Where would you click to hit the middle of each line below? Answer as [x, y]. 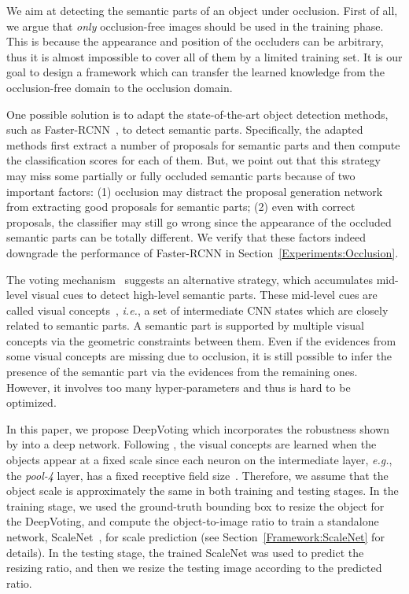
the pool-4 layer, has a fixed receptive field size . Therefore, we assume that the [197, 475]
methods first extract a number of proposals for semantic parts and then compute [203, 144]
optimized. [31, 402]
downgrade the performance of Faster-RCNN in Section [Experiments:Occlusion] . [203, 252]
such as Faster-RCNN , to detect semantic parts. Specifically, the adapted [185, 129]
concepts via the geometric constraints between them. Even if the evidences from [201, 340]
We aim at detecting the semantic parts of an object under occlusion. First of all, [202, 10]
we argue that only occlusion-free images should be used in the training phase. [195, 26]
